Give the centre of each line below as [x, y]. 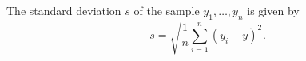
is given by [273, 10]
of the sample [167, 10]
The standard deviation [64, 10]
